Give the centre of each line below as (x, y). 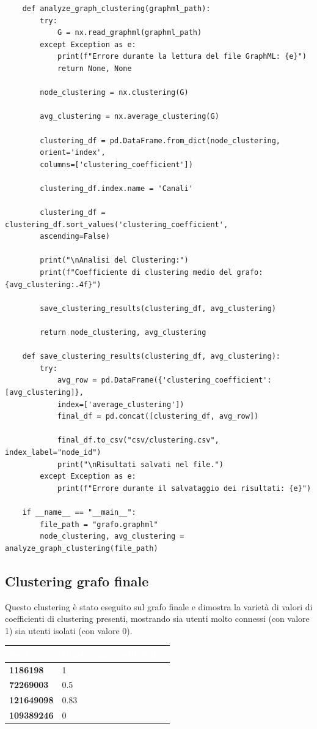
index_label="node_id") (53, 452)
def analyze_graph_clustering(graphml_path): (116, 9)
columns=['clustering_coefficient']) (116, 164)
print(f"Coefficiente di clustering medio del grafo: (151, 273)
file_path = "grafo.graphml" (99, 524)
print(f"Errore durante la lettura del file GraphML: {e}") (182, 57)
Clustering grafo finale (77, 581)
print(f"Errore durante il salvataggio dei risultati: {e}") (184, 488)
